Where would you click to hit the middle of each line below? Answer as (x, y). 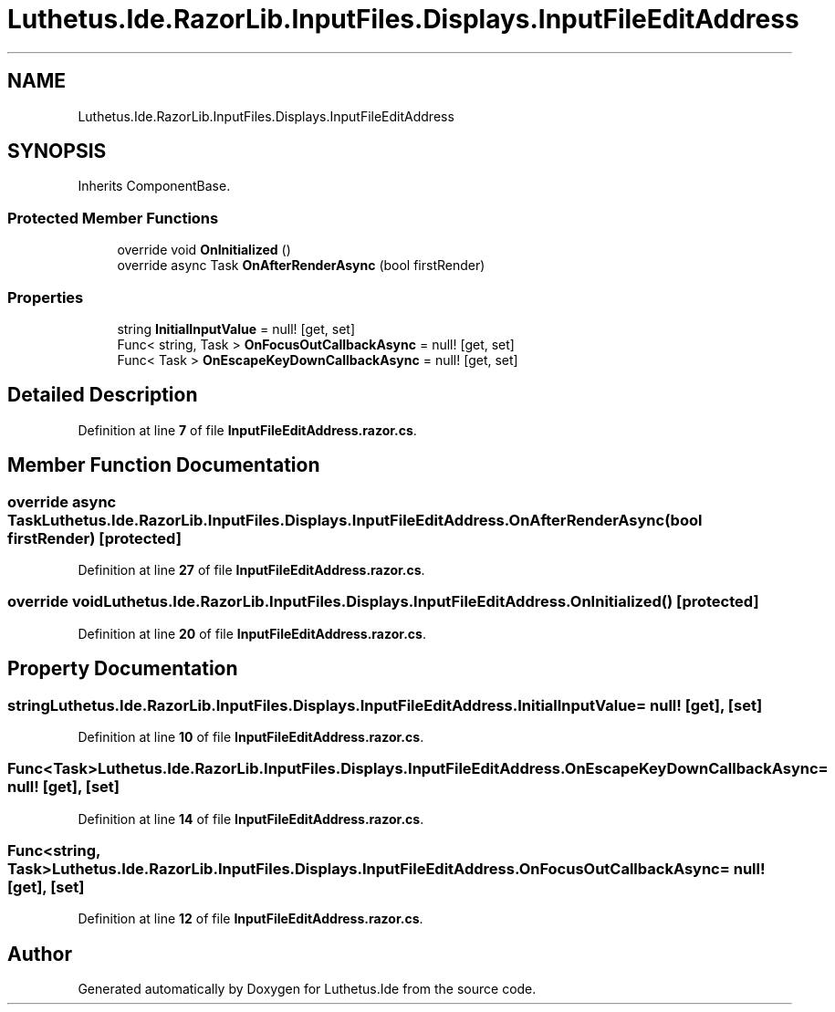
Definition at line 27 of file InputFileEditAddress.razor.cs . (251, 570)
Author (40, 954)
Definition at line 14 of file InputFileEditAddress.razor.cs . (251, 819)
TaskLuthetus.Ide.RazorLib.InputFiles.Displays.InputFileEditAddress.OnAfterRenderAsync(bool (355, 520)
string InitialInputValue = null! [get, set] (236, 329)
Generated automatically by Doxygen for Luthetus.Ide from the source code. (307, 989)
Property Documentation (123, 669)
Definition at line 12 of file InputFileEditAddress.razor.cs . (250, 919)
